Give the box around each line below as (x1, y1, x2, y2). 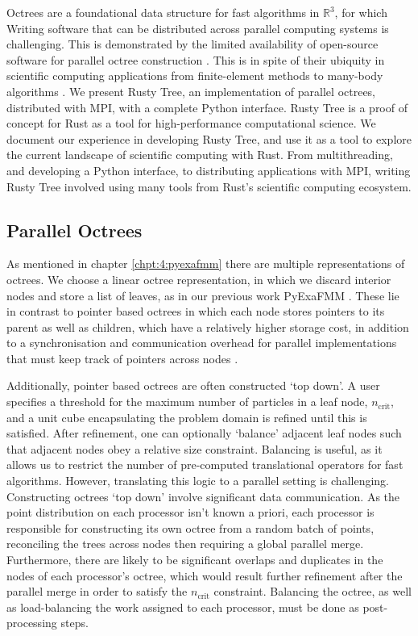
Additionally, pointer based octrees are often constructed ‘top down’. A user (6, 377, 380, 394)
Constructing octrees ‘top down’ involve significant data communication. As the (6, 487, 400, 504)
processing (6, 614, 57, 631)
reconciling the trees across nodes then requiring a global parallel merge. (6, 535, 364, 552)
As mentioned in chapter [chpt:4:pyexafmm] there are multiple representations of (6, 255, 405, 272)
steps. (60, 614, 89, 631)
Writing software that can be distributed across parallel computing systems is (6, 19, 389, 36)
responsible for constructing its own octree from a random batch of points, (6, 519, 375, 536)
